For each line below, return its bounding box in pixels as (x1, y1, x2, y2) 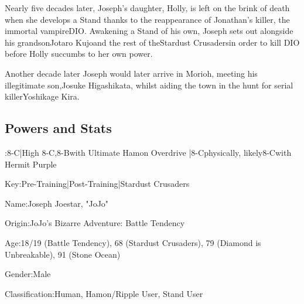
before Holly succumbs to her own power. (5, 47, 153, 60)
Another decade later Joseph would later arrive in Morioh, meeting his (5, 67, 258, 79)
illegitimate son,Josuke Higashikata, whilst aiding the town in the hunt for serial (5, 78, 293, 91)
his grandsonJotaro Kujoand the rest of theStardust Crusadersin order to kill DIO (5, 36, 300, 48)
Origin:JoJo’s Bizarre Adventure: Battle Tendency (5, 217, 185, 229)
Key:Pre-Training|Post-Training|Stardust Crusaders (5, 177, 190, 190)
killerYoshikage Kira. (5, 90, 80, 103)
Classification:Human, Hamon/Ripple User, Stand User (5, 287, 203, 299)
